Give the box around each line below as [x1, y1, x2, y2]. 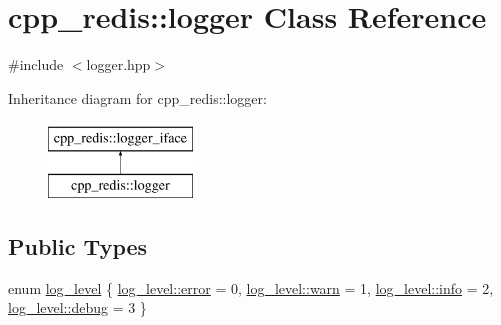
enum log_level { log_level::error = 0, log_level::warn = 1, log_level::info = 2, [8, 277, 494, 298]
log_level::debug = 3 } [8, 297, 147, 318]
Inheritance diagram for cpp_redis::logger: [8, 87, 267, 108]
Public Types [8, 230, 148, 261]
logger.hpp [86, 54, 151, 75]
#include [8, 54, 64, 75]
